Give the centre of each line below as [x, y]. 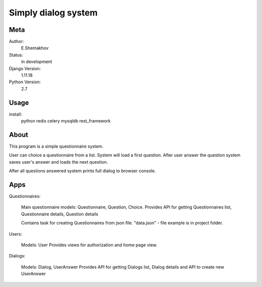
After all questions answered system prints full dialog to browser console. [82, 171]
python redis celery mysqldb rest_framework [66, 121]
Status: [16, 55]
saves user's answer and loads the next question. [58, 162]
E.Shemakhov [35, 48]
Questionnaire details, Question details [60, 214]
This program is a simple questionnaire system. [56, 146]
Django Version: [25, 68]
